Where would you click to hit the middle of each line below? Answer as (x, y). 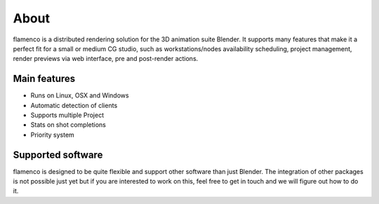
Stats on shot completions (68, 125)
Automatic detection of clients (74, 105)
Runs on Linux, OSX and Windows (80, 95)
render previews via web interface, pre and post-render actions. (106, 59)
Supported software (58, 155)
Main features (44, 79)
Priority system (53, 135)
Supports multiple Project (67, 115)
